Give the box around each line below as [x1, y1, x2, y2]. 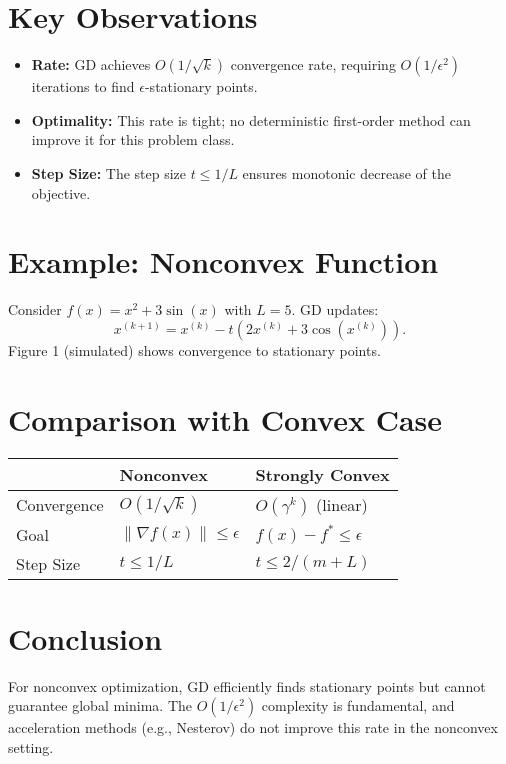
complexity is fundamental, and [261, 695, 455, 716]
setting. [8, 736, 54, 757]
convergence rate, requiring [230, 54, 396, 75]
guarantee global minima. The [8, 695, 192, 716]
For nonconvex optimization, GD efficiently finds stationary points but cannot [8, 675, 486, 696]
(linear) [316, 492, 368, 516]
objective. [31, 182, 91, 203]
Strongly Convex [255, 462, 390, 486]
